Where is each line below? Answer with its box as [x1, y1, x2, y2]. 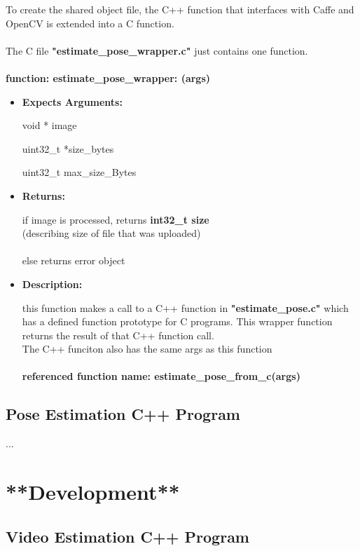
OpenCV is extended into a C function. [6, 15, 174, 30]
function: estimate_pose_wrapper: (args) [6, 70, 211, 85]
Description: [22, 276, 83, 291]
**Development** [6, 477, 180, 506]
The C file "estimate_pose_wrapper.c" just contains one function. [6, 43, 308, 57]
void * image [22, 118, 77, 132]
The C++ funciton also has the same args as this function [22, 341, 272, 356]
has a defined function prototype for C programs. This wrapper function [22, 314, 333, 329]
